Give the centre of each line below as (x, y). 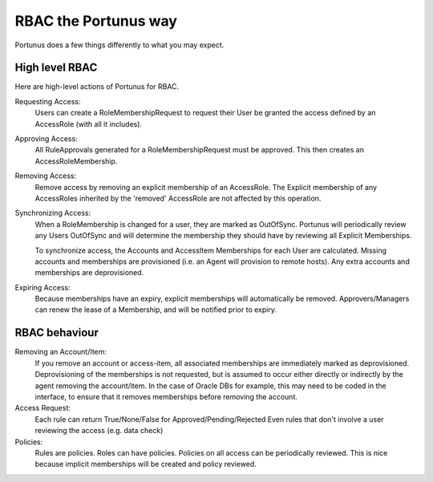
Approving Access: (46, 139)
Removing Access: (46, 176)
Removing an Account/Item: (61, 352)
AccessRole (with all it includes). (89, 124)
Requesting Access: (48, 101)
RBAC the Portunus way (96, 21)
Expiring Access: (43, 287)
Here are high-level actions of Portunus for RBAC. (97, 87)
